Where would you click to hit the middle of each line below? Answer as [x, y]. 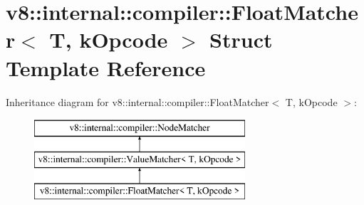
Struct [241, 40]
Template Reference [106, 67]
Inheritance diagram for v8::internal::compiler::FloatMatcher [137, 101]
